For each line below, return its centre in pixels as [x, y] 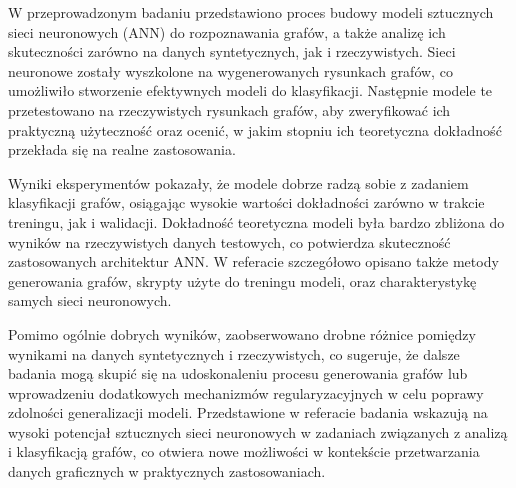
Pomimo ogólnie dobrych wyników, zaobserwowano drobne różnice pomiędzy [242, 333]
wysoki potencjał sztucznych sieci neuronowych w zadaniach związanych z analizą [258, 431]
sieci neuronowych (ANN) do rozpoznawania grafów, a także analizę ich [227, 31]
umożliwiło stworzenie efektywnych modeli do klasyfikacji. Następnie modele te [250, 90]
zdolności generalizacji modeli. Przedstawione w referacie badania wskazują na [248, 412]
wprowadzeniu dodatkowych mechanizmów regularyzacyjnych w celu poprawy [246, 392]
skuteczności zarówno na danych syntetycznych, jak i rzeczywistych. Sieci [232, 51]
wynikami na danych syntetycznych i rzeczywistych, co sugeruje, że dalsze [234, 353]
